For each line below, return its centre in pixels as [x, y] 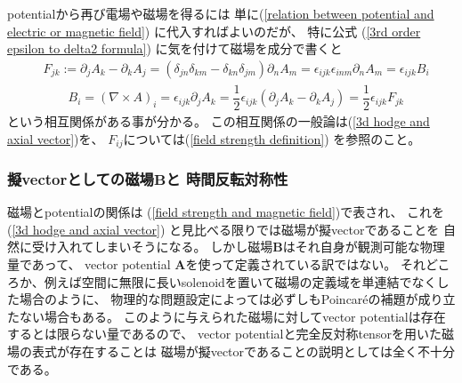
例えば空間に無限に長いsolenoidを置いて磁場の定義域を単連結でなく [240, 281]
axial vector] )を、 [56, 138]
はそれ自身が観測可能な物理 [364, 247]
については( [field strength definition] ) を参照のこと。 [272, 138]
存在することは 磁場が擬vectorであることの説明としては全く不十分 [262, 351]
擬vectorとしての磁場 [81, 178]
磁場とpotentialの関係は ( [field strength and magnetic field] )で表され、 [205, 212]
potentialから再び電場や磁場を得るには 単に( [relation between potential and [221, 13]
